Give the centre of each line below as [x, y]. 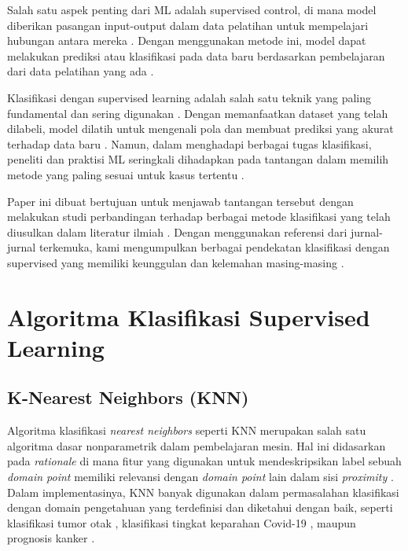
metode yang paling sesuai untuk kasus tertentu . [126, 174]
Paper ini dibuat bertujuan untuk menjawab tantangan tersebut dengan [180, 201]
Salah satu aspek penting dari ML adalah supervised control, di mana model [192, 9]
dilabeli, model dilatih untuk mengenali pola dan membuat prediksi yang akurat [200, 129]
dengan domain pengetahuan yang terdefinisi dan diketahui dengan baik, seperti [200, 507]
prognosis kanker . [51, 538]
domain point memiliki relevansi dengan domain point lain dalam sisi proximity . [200, 477]
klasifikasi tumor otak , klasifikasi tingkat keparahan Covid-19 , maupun [182, 522]
